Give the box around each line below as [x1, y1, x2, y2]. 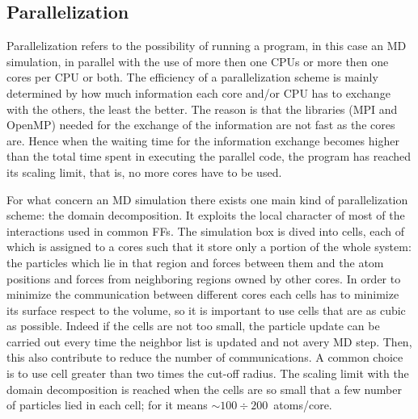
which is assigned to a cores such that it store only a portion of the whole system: [6, 238, 412, 255]
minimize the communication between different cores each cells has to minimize [6, 286, 399, 303]
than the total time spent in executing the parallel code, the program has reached [6, 148, 412, 165]
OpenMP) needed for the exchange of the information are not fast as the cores [6, 116, 395, 133]
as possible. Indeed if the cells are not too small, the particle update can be [6, 317, 380, 334]
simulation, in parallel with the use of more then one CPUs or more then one [6, 52, 389, 69]
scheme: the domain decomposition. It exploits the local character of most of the [6, 207, 405, 224]
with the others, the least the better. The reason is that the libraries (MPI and [6, 100, 398, 117]
